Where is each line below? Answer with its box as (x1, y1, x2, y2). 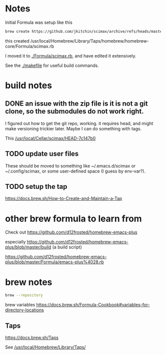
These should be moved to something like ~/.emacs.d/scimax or (5, 163, 136, 169)
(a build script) (52, 244, 83, 250)
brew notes (5, 276, 53, 288)
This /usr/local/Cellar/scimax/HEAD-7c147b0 (5, 135, 96, 141)
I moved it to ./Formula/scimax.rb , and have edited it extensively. (5, 53, 137, 59)
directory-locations (5, 307, 44, 313)
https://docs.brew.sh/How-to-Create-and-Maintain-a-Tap (5, 195, 123, 201)
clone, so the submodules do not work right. (5, 107, 144, 116)
